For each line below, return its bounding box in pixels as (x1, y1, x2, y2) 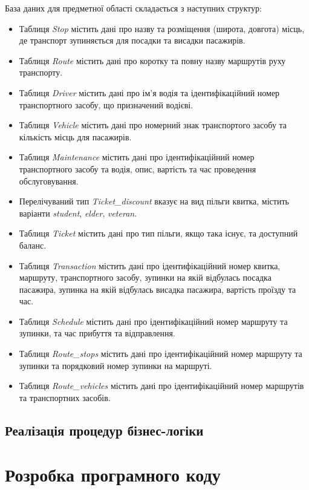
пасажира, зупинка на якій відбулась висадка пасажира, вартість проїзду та (19, 283, 296, 295)
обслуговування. (19, 174, 79, 187)
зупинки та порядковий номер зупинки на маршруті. (19, 359, 212, 371)
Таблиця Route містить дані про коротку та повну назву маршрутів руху (19, 54, 286, 67)
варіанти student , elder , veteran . (19, 206, 137, 219)
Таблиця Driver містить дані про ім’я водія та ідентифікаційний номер (19, 86, 280, 99)
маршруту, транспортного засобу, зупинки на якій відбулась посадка (19, 271, 272, 284)
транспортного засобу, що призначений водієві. (19, 98, 194, 111)
